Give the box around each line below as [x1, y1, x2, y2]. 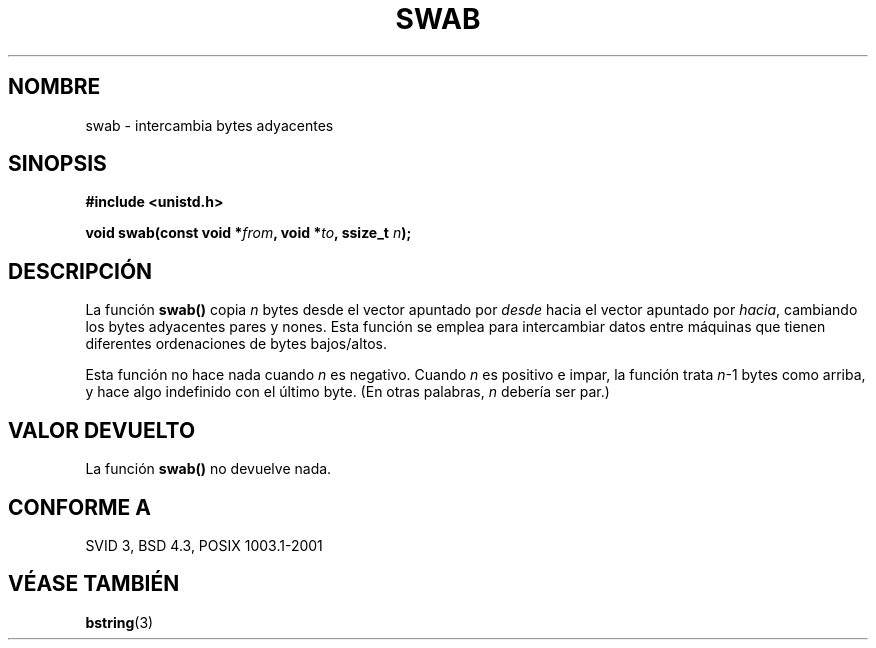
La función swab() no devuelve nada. [85, 460, 332, 478]
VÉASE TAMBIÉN [8, 571, 180, 597]
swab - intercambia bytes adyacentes [85, 116, 334, 134]
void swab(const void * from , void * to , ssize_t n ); [85, 224, 412, 242]
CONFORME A [8, 494, 151, 520]
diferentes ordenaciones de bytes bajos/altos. [85, 335, 388, 353]
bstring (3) [85, 613, 154, 631]
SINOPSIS [8, 151, 107, 177]
